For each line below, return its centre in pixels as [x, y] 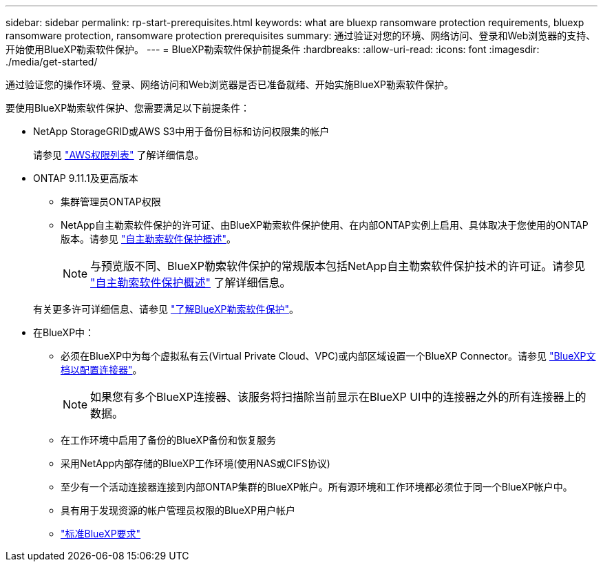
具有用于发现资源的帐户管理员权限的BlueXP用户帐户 [178, 510]
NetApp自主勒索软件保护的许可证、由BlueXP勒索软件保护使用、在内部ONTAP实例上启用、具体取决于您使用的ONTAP [325, 225]
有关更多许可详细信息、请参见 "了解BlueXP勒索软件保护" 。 [166, 309]
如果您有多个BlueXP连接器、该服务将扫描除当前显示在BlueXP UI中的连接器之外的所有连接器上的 [338, 397]
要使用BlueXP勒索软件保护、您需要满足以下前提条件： [128, 108]
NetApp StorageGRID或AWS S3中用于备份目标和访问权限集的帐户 [181, 131]
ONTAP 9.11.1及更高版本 [86, 178]
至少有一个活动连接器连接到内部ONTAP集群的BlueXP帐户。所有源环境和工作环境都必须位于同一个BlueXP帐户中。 [317, 487]
